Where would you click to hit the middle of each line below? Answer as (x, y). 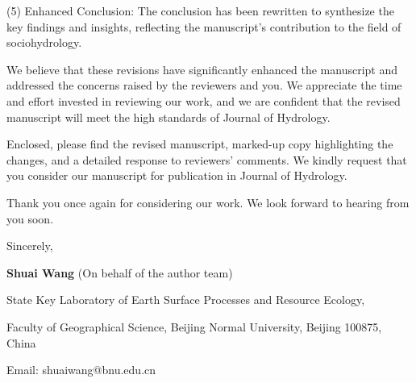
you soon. (30, 218)
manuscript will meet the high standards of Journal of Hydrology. (168, 117)
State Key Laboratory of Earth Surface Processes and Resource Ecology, (186, 300)
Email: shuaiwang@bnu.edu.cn (81, 370)
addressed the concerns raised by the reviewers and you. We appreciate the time (204, 85)
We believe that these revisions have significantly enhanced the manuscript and (202, 69)
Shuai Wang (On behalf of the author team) (120, 272)
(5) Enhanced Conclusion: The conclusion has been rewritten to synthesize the (200, 10)
